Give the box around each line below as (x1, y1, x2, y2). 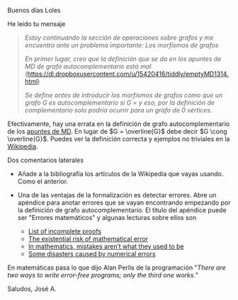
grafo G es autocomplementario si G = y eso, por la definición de (24, 98, 215, 107)
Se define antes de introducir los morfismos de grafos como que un (24, 91, 223, 99)
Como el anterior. (17, 177, 69, 185)
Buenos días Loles (7, 6, 61, 14)
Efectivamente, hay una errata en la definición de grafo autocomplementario (7, 120, 230, 128)
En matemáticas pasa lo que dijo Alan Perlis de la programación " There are (7, 263, 226, 272)
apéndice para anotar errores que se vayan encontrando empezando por (17, 198, 231, 207)
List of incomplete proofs (28, 227, 101, 236)
